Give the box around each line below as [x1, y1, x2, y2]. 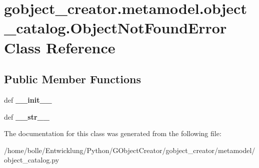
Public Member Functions [4, 71, 141, 87]
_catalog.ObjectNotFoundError [4, 17, 227, 38]
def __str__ [4, 111, 49, 122]
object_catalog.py [4, 155, 59, 165]
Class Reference [4, 37, 115, 57]
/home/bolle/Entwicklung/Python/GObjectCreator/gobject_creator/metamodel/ [4, 145, 255, 155]
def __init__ [4, 94, 52, 105]
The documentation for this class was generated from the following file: [4, 128, 221, 139]
